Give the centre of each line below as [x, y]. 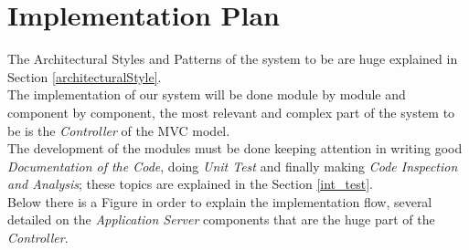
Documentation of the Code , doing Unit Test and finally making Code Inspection [233, 166]
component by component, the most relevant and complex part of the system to [231, 112]
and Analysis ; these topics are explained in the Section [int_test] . [190, 184]
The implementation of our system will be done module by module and [207, 94]
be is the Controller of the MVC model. [119, 130]
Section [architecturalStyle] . [85, 76]
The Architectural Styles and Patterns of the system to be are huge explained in [233, 59]
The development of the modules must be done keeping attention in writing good [235, 148]
